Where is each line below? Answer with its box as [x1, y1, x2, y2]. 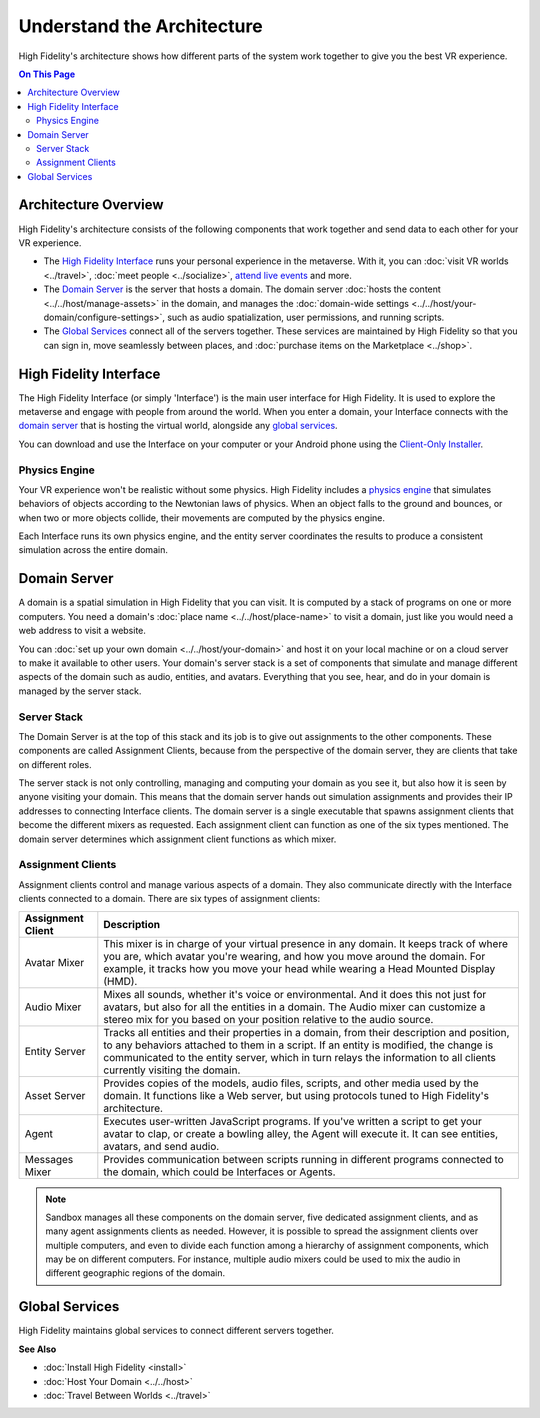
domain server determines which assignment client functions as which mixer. [18, 833, 337, 845]
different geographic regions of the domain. [45, 1267, 225, 1279]
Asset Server [24, 1088, 86, 1102]
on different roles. [18, 758, 92, 770]
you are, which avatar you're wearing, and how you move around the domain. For [103, 949, 486, 963]
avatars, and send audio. [103, 1139, 220, 1153]
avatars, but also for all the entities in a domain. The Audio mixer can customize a [103, 1000, 486, 1014]
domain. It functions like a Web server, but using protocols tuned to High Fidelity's [103, 1088, 490, 1102]
